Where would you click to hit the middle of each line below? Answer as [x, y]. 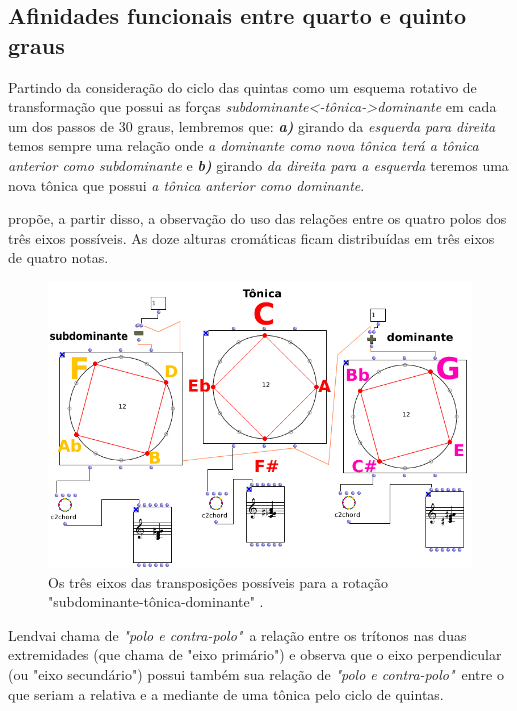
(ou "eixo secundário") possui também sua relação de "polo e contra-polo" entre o [256, 673]
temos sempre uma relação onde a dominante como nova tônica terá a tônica [243, 145]
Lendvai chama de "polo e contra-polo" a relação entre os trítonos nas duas [237, 634]
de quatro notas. [58, 257]
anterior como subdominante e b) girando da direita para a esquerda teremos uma [258, 164]
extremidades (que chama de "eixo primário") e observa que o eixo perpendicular [255, 654]
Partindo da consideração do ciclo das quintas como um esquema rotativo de [242, 86]
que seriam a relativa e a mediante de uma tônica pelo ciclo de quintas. [226, 693]
